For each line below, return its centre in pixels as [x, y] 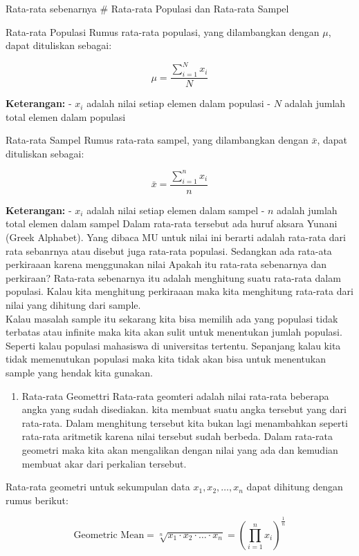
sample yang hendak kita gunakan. [79, 372]
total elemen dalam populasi [66, 116]
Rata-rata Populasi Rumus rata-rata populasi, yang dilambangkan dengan [163, 31]
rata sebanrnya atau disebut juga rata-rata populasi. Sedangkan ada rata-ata [169, 250]
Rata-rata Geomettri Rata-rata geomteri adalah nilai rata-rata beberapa [175, 395]
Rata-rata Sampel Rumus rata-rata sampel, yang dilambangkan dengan [157, 140]
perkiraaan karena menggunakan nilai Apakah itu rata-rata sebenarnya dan [166, 264]
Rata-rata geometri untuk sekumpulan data [98, 487]
